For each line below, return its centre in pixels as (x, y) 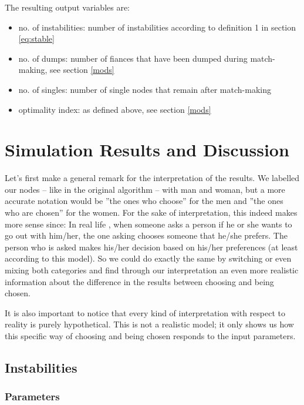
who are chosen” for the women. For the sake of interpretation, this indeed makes (151, 212)
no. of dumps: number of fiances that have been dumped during (133, 58)
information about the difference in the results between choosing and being (139, 281)
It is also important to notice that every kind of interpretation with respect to (145, 312)
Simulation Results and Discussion (147, 150)
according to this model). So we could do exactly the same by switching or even (148, 258)
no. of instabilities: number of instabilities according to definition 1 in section (157, 27)
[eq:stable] (36, 39)
